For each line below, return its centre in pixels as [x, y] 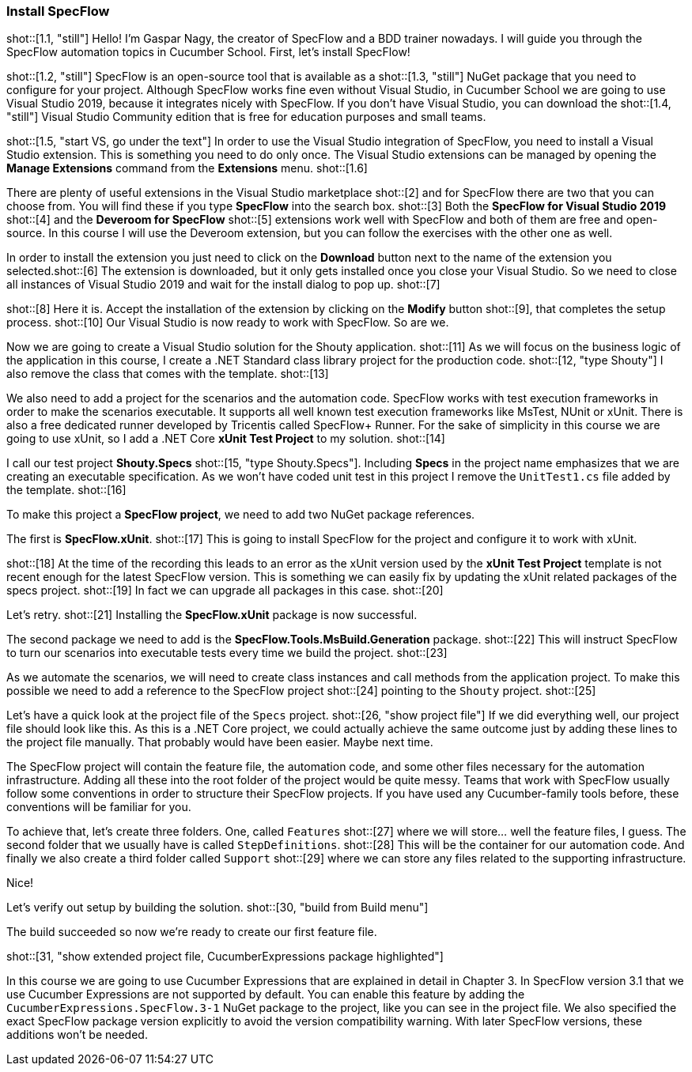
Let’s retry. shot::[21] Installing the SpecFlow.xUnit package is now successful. [212, 615]
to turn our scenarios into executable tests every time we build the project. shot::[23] [227, 653]
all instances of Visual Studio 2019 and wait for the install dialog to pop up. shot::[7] [223, 285]
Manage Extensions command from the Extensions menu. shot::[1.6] [187, 168]
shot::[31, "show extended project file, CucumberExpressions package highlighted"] [225, 957]
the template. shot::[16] [66, 490]
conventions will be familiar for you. [99, 807]
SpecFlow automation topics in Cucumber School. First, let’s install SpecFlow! [208, 52]
